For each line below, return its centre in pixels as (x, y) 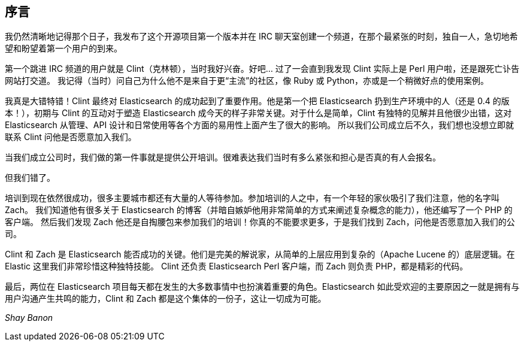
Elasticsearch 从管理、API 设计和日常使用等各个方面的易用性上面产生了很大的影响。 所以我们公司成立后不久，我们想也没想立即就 (260, 125)
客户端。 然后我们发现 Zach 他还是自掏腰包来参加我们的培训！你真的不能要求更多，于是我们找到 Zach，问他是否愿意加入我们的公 (260, 222)
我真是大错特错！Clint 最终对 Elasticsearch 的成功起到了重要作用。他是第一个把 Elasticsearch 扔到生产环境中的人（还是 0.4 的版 (257, 101)
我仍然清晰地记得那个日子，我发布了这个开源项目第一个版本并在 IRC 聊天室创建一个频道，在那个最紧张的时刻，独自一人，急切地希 (261, 37)
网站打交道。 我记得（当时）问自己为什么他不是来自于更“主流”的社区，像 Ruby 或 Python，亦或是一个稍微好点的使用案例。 (247, 81)
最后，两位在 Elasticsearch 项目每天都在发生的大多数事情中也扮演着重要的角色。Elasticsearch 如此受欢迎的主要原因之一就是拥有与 (262, 287)
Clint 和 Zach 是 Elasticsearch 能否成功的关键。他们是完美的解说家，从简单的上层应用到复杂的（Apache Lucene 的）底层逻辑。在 (260, 254)
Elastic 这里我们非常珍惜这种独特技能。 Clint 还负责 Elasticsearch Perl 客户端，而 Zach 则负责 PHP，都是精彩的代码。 (237, 266)
